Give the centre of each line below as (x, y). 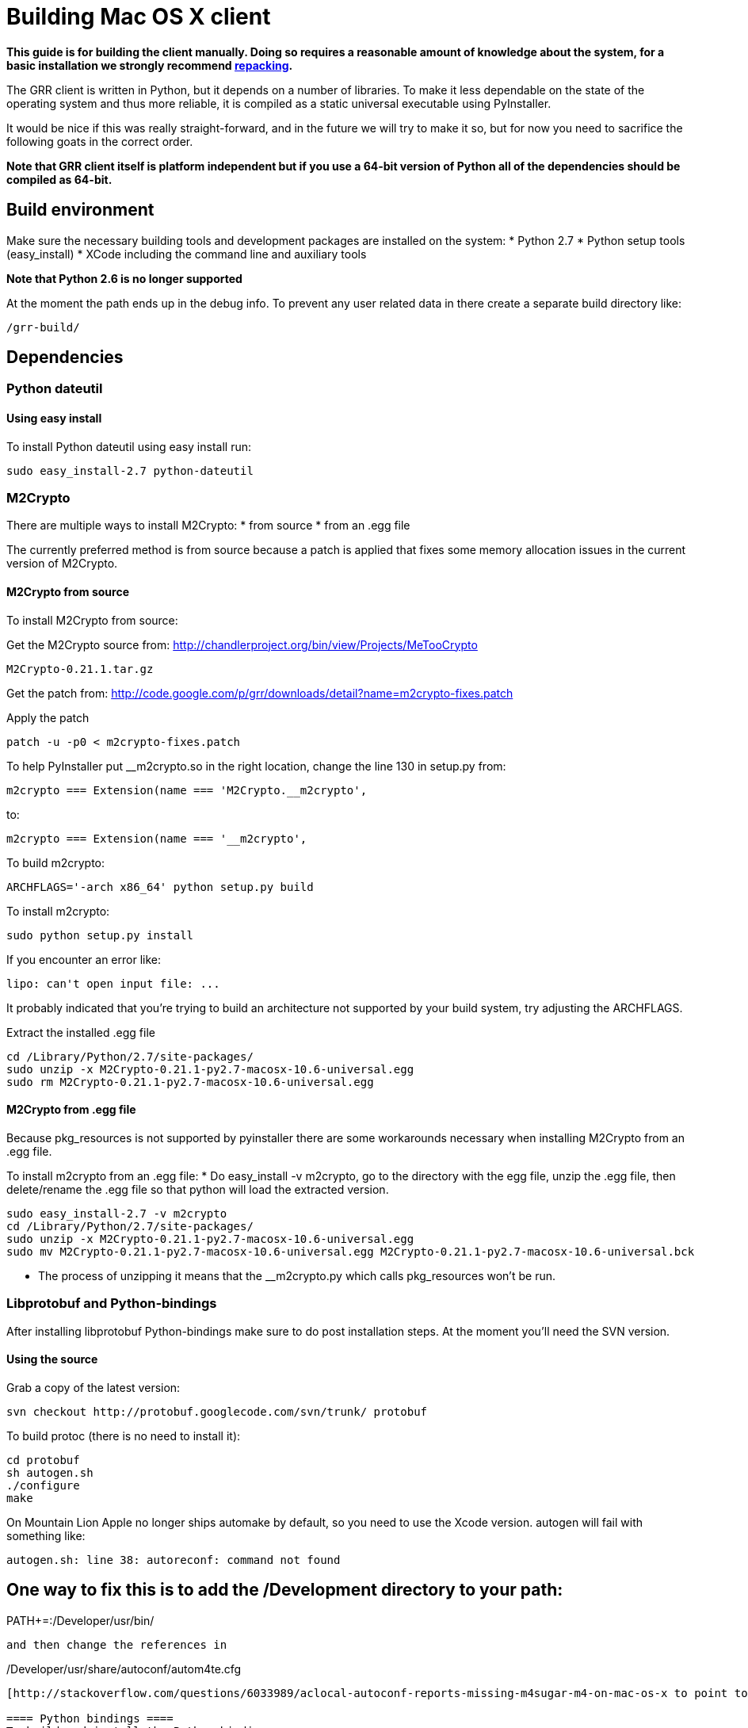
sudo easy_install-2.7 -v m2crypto (117, 1213)
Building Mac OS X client (139, 17)
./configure (43, 1485)
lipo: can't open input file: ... (113, 983)
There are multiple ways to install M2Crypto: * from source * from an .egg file (208, 526)
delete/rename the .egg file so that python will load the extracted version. (198, 1189)
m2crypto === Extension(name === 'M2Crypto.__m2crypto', (187, 790)
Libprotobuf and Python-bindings (112, 1304)
